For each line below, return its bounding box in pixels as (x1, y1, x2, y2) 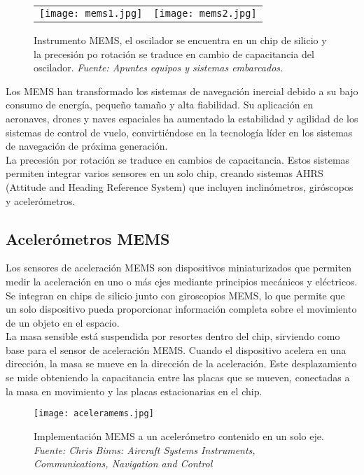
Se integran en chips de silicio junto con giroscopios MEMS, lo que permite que (6, 288, 345, 302)
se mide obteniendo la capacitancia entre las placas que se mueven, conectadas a (6, 370, 350, 385)
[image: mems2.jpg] (153, 8, 257, 19)
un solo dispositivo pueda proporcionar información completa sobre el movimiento (6, 302, 357, 316)
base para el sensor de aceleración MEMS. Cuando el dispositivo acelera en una (6, 342, 346, 357)
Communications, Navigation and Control (34, 456, 213, 471)
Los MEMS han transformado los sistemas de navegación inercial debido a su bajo (6, 83, 358, 98)
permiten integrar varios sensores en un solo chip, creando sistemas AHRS (6, 166, 323, 180)
